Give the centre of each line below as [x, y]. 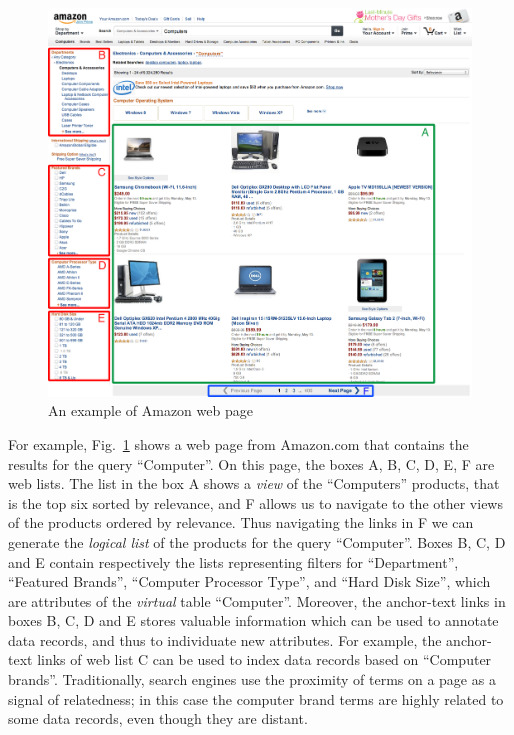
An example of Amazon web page [150, 410]
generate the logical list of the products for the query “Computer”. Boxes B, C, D [257, 541]
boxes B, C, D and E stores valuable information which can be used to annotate [253, 620]
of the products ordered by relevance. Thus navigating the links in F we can [241, 522]
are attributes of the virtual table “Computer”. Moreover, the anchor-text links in [257, 600]
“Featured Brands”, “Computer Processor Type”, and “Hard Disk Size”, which [249, 581]
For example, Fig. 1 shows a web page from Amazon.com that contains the [238, 443]
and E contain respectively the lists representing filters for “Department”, [233, 561]
